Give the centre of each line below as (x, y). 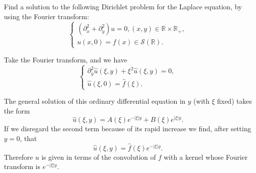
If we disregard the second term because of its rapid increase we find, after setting (128, 129)
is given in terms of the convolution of (99, 157)
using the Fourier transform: (47, 16)
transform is (22, 166)
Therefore (18, 157)
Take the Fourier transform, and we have (66, 59)
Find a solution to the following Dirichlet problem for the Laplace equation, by (123, 6)
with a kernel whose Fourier (206, 157)
